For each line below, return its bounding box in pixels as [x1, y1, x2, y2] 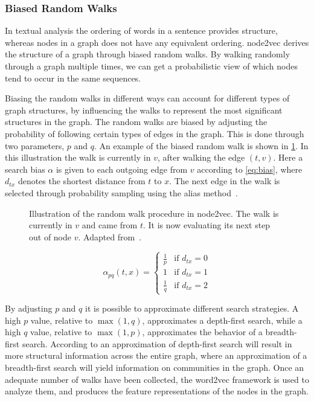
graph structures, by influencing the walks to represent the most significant [5, 103, 283, 116]
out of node [29, 230, 72, 243]
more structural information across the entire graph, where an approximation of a [5, 349, 307, 362]
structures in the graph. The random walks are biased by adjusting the [5, 115, 268, 128]
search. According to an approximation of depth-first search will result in [22, 337, 292, 350]
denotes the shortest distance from [18, 175, 146, 187]
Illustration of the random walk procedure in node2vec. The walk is [29, 207, 279, 219]
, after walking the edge [157, 151, 245, 164]
